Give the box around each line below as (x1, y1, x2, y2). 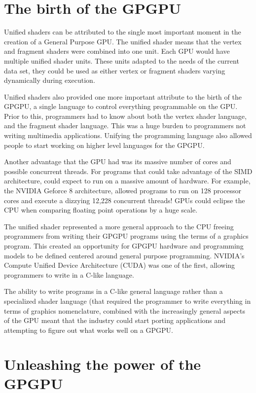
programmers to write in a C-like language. (4, 269, 134, 280)
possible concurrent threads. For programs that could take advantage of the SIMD (4, 166, 253, 176)
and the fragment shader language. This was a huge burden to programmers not (4, 120, 246, 131)
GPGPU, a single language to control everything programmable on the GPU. (4, 101, 238, 111)
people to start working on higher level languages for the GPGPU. (4, 140, 205, 150)
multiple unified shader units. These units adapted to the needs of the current (4, 55, 239, 66)
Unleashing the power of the (4, 354, 201, 374)
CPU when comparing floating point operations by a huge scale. (4, 205, 198, 215)
